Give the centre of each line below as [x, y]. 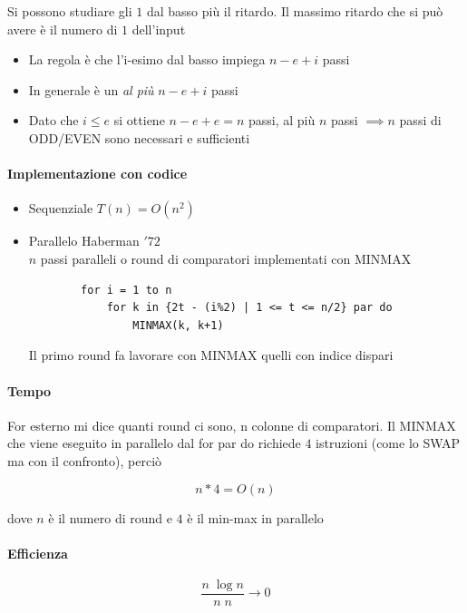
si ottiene [139, 120]
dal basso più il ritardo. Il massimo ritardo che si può [295, 11]
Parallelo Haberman [84, 241]
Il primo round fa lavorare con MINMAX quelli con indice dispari [211, 355]
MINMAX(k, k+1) [178, 325]
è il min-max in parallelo [255, 517]
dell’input [159, 29]
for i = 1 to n [126, 290]
